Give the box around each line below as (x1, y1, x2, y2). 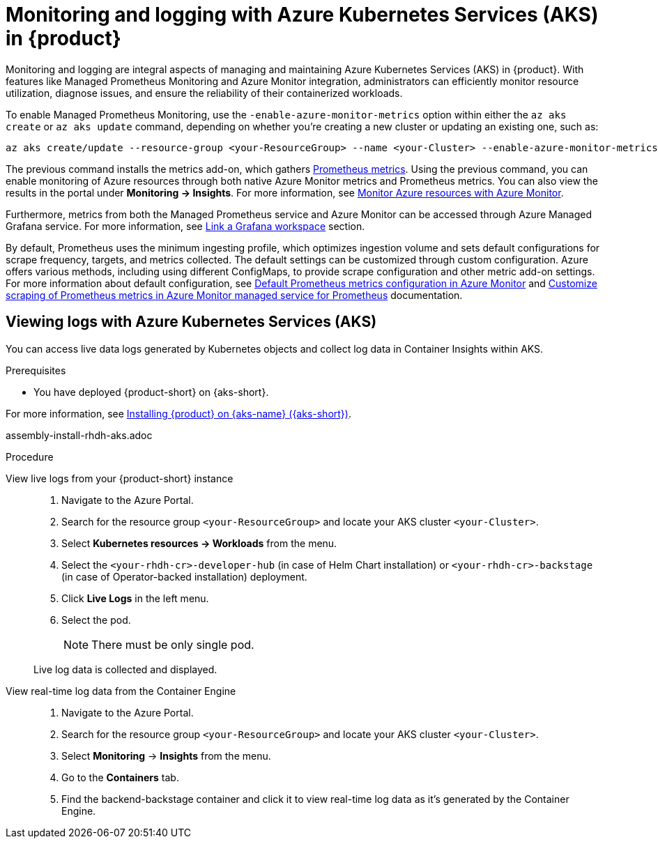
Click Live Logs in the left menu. (61, 592, 209, 604)
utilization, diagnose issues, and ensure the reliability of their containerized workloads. (6, 86, 403, 99)
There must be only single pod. (91, 637, 254, 652)
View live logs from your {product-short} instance (6, 472, 234, 484)
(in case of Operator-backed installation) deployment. (61, 570, 307, 583)
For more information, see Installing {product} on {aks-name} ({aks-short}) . (6, 407, 351, 420)
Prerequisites (6, 364, 66, 376)
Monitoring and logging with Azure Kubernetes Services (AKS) (6, 3, 599, 26)
